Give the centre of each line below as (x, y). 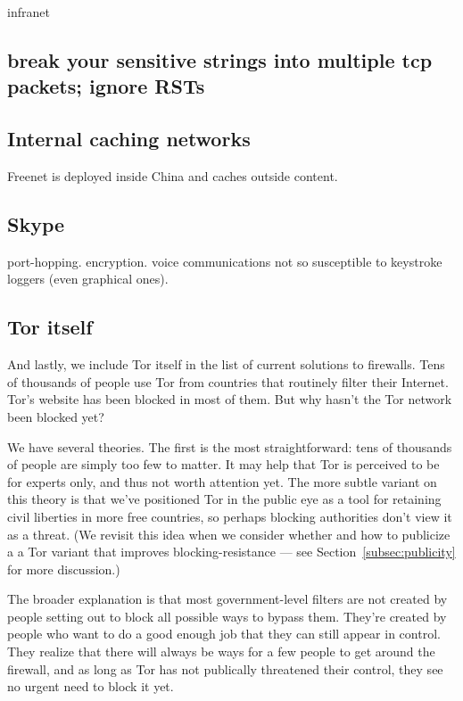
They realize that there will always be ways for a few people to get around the (221, 652)
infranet (29, 12)
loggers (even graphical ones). (88, 279)
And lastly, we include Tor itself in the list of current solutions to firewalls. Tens (226, 364)
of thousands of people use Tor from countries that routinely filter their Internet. (228, 381)
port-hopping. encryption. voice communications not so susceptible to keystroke (225, 261)
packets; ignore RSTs (106, 86)
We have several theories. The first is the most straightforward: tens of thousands (230, 446)
